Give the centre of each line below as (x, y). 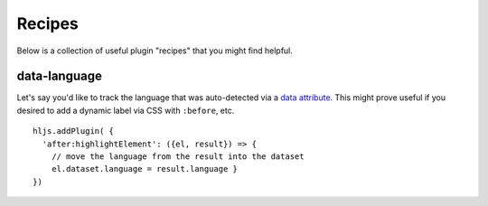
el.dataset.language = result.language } (145, 169)
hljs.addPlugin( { (74, 131)
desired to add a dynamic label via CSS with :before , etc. (126, 110)
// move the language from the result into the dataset (178, 157)
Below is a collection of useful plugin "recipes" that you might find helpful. (155, 51)
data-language (60, 76)
